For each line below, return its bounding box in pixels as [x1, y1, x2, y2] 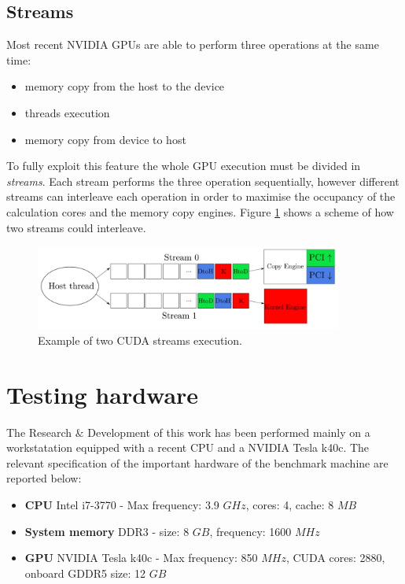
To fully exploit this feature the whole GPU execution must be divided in [6, 157, 361, 174]
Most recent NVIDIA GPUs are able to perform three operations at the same [6, 36, 379, 53]
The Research [6, 423, 72, 440]
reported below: [6, 470, 82, 486]
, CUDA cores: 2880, [285, 549, 385, 566]
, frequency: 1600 [209, 523, 292, 539]
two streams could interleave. [6, 219, 146, 235]
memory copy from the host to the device [24, 78, 225, 94]
